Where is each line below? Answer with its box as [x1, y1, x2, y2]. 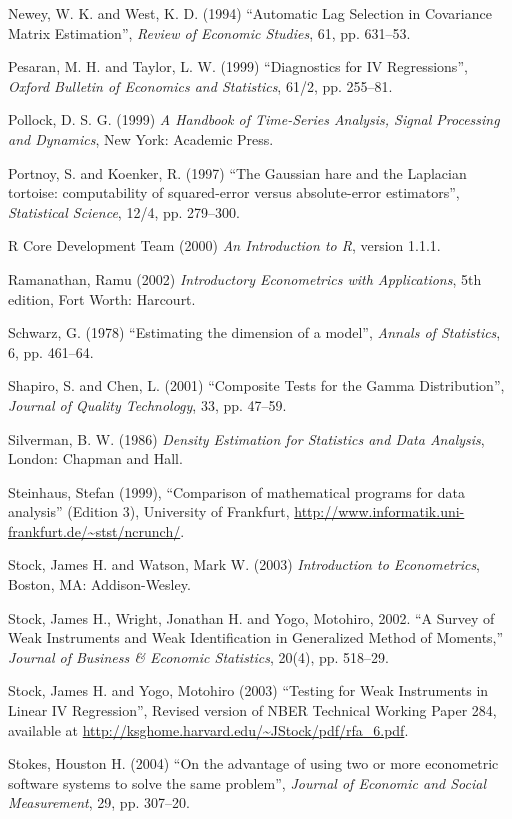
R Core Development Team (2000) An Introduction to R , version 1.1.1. [8, 235, 441, 256]
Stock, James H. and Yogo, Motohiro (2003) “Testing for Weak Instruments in [8, 680, 489, 701]
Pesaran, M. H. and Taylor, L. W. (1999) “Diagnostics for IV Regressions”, [8, 56, 468, 77]
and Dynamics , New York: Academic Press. [8, 128, 274, 149]
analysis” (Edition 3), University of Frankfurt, [8, 501, 290, 522]
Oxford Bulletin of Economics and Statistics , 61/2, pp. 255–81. [8, 75, 393, 96]
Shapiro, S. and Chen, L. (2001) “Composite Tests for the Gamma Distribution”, [8, 375, 505, 396]
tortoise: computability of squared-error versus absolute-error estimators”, [8, 182, 460, 203]
